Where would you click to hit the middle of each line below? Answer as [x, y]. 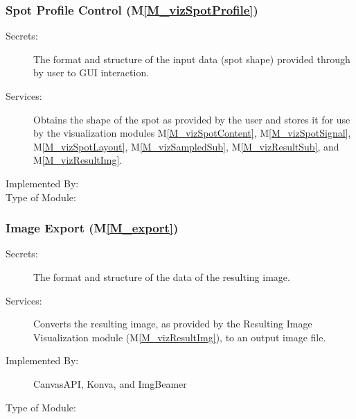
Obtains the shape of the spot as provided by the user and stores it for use [192, 119]
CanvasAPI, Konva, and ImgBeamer [110, 383]
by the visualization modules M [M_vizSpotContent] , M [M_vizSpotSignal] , [192, 133]
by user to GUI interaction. [91, 72]
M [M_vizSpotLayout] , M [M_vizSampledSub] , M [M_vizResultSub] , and [186, 146]
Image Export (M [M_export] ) [92, 228]
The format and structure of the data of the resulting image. [162, 276]
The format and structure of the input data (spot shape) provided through [192, 59]
